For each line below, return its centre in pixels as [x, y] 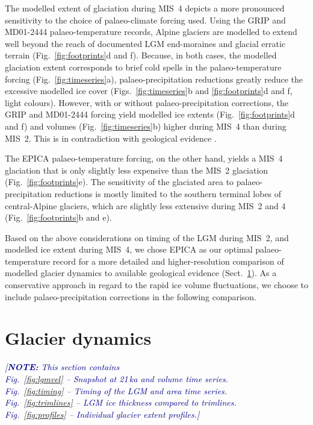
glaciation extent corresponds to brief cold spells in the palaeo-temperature [143, 67]
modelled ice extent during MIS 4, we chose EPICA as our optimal [129, 249]
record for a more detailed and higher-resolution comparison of [168, 261]
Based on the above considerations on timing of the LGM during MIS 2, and [147, 237]
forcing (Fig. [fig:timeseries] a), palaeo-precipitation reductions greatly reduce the [154, 79]
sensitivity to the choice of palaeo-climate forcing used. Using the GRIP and [145, 20]
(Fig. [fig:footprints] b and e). [58, 217]
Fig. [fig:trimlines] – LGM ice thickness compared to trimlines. [121, 402]
